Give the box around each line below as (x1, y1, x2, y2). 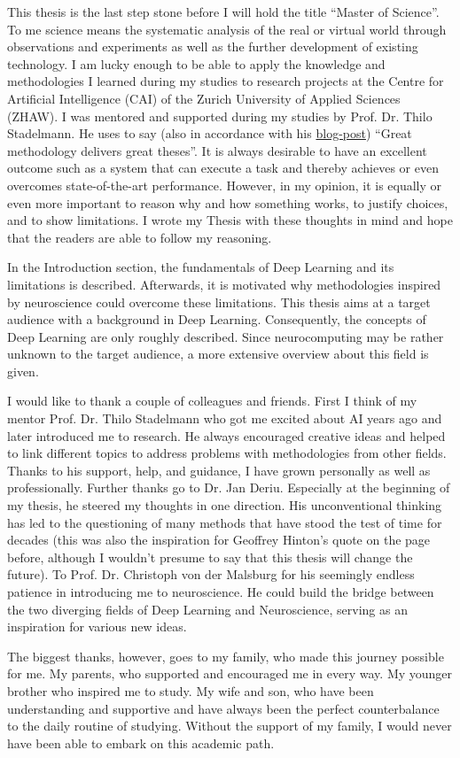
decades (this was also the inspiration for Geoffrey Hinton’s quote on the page (7, 530, 431, 549)
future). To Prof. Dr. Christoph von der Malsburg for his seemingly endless (7, 565, 415, 584)
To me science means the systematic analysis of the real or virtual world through (7, 19, 447, 38)
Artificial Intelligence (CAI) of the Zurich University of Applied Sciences (7, 89, 401, 107)
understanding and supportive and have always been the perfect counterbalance (7, 699, 440, 717)
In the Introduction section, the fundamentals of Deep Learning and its (7, 258, 394, 276)
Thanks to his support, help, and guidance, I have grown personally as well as (7, 460, 431, 479)
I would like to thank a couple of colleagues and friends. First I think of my (7, 391, 417, 410)
